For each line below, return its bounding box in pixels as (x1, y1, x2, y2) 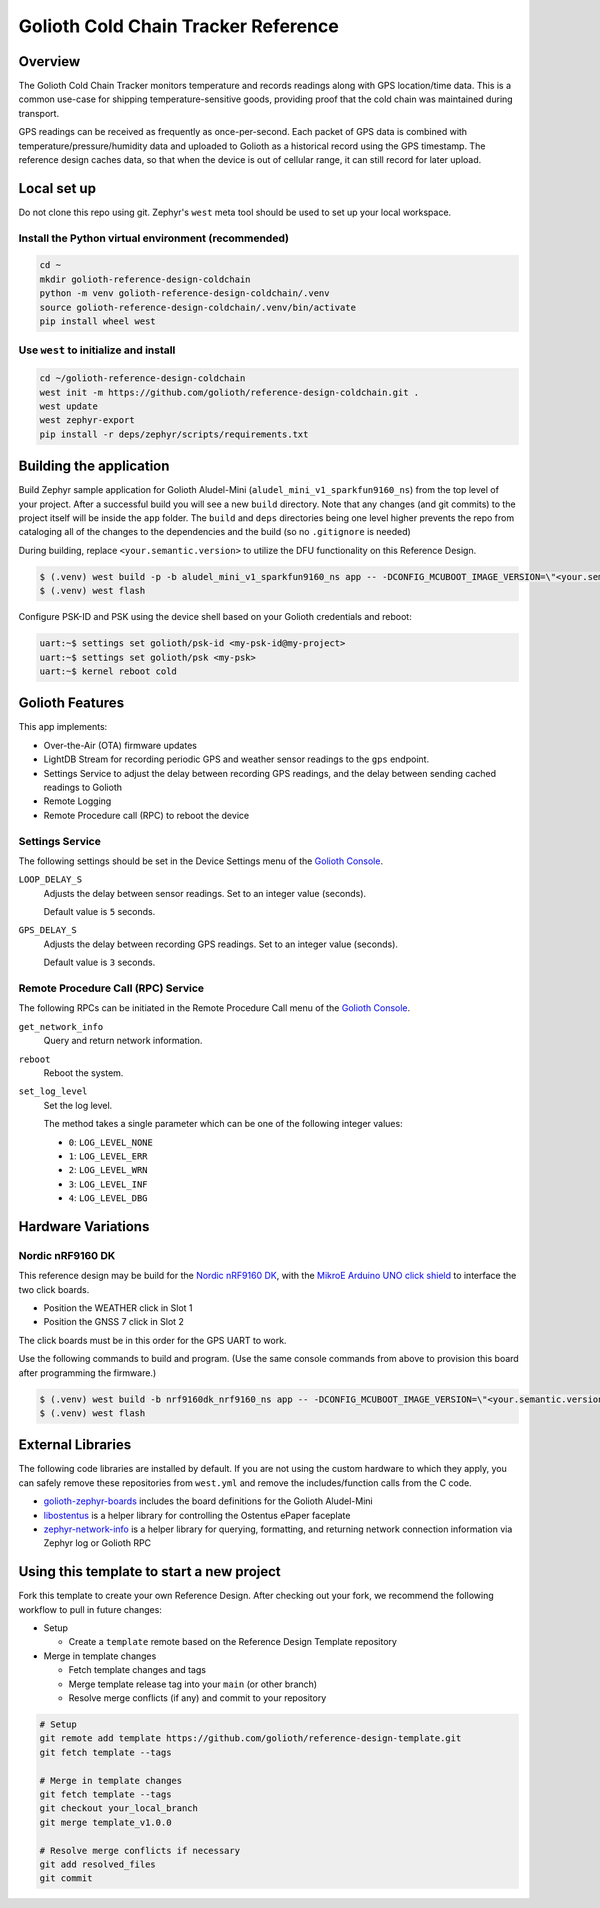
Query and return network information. (43, 1035, 203, 1047)
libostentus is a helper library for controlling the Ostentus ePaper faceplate (43, 1509, 351, 1521)
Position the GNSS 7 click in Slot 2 (43, 1316, 185, 1328)
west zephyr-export (39, 415, 135, 426)
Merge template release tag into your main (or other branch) (68, 1678, 318, 1690)
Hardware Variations (18, 1218, 150, 1235)
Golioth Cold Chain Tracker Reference (18, 15, 339, 37)
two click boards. (18, 1283, 90, 1295)
